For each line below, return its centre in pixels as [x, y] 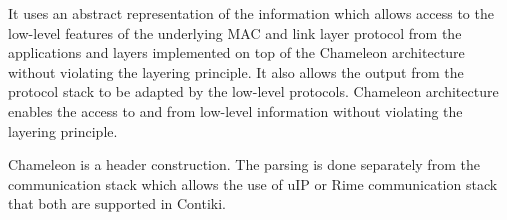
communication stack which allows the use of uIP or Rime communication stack [253, 183]
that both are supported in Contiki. [117, 203]
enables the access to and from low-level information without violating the [235, 110]
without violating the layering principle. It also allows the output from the [236, 71]
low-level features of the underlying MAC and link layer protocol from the [235, 32]
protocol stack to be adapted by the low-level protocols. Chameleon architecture [253, 91]
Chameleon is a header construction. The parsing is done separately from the [244, 164]
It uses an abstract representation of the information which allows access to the [251, 13]
